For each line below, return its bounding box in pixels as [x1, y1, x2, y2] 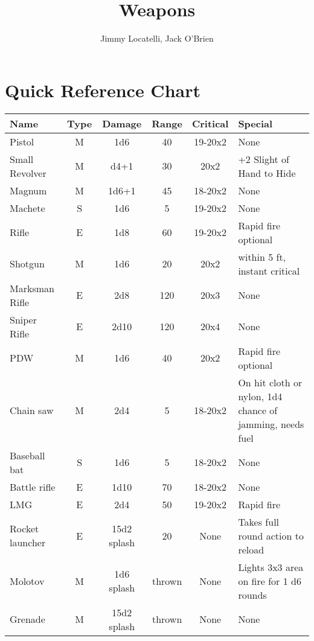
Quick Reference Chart [5, 77, 200, 102]
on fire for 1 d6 [238, 573, 301, 588]
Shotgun [10, 257, 45, 271]
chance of [238, 403, 278, 417]
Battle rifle [10, 479, 56, 494]
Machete [10, 200, 45, 215]
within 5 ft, [238, 249, 286, 264]
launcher [10, 535, 46, 550]
